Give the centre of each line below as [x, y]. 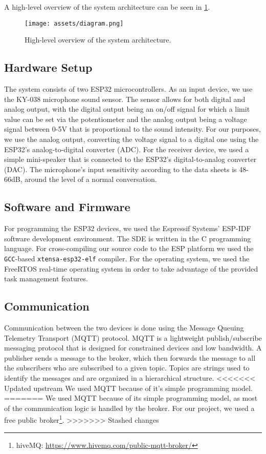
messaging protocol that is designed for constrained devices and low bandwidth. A [133, 348]
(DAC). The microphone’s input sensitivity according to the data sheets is [120, 169]
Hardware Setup [48, 67]
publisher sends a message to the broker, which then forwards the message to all [130, 357]
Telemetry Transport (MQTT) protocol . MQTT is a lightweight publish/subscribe [133, 337]
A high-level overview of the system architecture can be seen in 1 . [107, 7]
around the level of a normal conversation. [91, 179]
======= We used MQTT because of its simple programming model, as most [131, 398]
